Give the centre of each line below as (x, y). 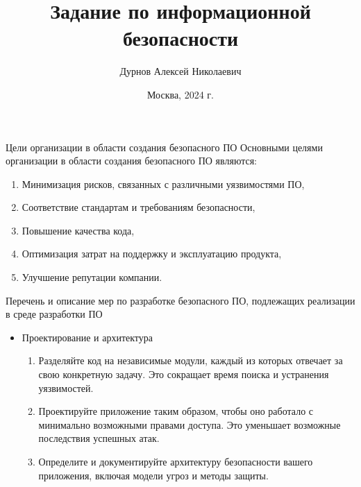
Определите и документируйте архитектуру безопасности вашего (176, 461)
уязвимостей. (66, 387)
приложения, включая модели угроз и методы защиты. (153, 475)
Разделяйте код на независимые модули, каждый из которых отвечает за (191, 360)
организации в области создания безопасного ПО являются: (131, 161)
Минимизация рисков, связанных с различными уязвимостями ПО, (163, 183)
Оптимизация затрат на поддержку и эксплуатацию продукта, (152, 254)
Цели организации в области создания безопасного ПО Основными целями (164, 147)
